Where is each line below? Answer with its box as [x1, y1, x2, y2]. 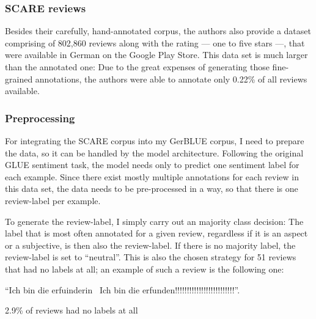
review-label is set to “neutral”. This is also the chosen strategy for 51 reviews [5, 251, 296, 263]
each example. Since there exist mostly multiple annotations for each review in [5, 170, 299, 183]
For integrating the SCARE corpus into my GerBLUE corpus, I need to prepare [5, 134, 304, 147]
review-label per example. [5, 194, 101, 207]
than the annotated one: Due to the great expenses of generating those [5, 61, 270, 73]
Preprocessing [5, 110, 75, 125]
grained [5, 72, 33, 85]
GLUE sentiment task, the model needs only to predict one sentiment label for [5, 158, 299, 171]
